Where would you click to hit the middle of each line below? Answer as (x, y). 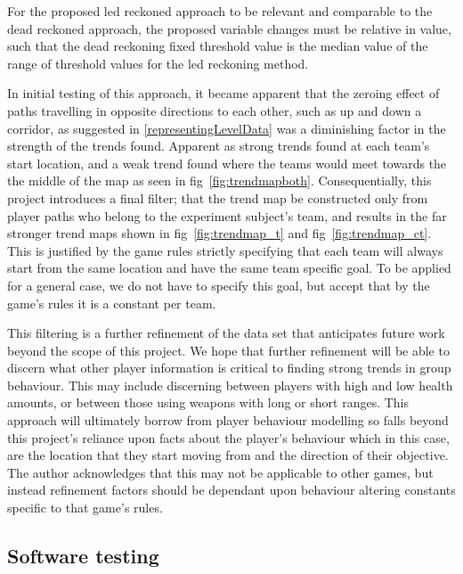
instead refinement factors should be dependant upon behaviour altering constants (231, 490)
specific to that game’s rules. (85, 508)
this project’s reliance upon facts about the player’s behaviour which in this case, (228, 437)
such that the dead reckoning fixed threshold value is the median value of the (218, 46)
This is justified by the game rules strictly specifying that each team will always (225, 250)
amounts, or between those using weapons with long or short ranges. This (208, 402)
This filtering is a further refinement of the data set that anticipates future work (226, 333)
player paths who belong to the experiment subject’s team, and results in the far (227, 215)
